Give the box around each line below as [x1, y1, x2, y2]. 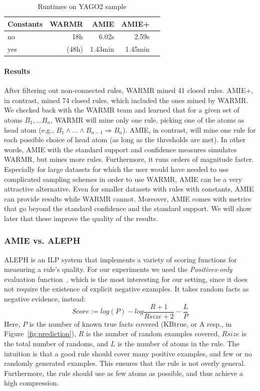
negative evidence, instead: [4, 294, 86, 304]
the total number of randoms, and [4, 338, 108, 348]
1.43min [90, 44, 114, 54]
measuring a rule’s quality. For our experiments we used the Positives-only [4, 264, 232, 274]
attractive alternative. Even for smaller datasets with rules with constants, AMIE [4, 183, 254, 194]
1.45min [125, 44, 150, 54]
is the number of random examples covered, [86, 328, 220, 339]
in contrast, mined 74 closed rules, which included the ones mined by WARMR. [4, 94, 248, 105]
